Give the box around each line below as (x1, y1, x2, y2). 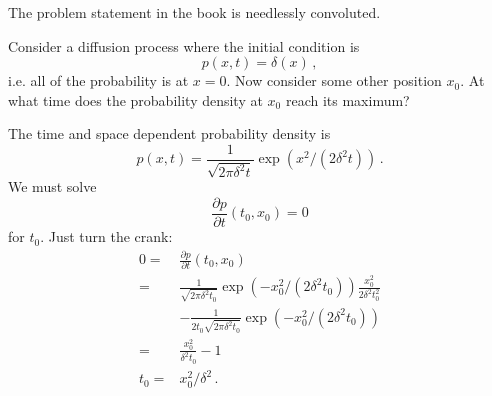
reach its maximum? (285, 89, 410, 110)
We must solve (8, 176, 97, 197)
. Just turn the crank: (40, 226, 173, 247)
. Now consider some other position (226, 70, 442, 91)
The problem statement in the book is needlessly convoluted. (8, 2, 381, 22)
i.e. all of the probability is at (8, 70, 189, 91)
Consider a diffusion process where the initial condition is (8, 35, 360, 56)
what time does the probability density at (8, 89, 263, 110)
